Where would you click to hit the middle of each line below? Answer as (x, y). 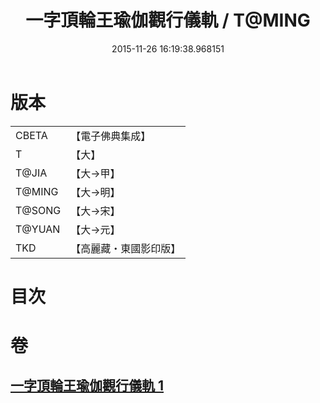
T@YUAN (38, 229)
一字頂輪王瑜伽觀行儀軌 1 (87, 386)
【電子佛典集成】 (111, 136)
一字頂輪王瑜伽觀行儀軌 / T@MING (168, 20)
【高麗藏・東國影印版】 (126, 248)
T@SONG (38, 210)
